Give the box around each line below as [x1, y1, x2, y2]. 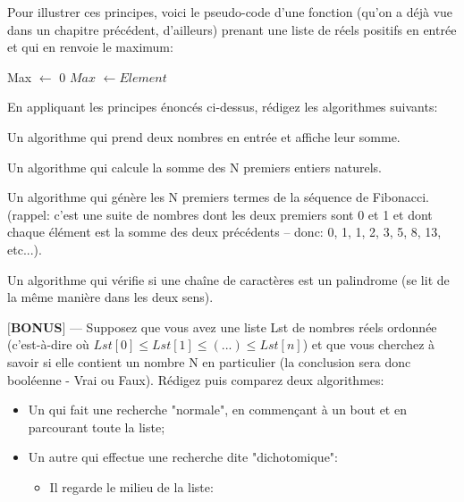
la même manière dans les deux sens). [7, 288, 214, 306]
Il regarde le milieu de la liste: [49, 477, 214, 496]
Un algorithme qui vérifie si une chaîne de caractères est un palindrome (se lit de [7, 270, 450, 289]
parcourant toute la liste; [28, 417, 165, 436]
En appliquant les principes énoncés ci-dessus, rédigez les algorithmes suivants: [7, 97, 438, 116]
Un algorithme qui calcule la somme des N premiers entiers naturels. [7, 157, 382, 176]
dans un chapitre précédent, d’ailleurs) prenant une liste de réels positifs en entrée [7, 20, 457, 38]
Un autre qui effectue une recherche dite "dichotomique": [28, 448, 338, 466]
